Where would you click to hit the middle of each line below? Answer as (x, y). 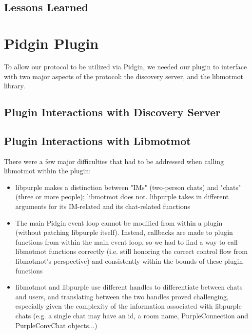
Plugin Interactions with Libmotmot (97, 140)
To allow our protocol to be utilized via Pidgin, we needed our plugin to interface (126, 66)
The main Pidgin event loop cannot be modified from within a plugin (119, 222)
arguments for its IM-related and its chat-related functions (103, 206)
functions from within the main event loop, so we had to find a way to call (126, 241)
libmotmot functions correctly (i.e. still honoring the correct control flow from (131, 251)
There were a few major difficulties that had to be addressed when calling (114, 161)
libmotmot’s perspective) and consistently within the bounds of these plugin (129, 261)
